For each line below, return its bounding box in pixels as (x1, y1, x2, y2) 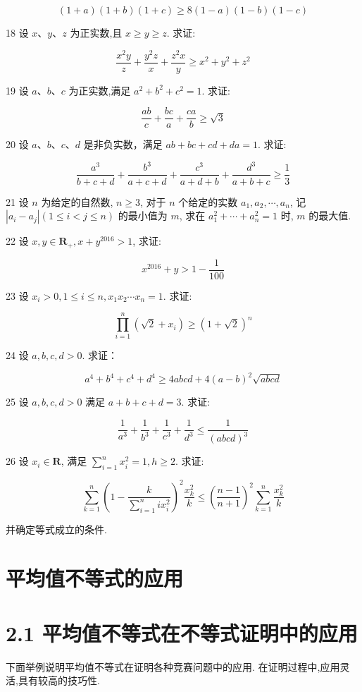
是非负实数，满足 (83, 137, 163, 152)
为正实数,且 (70, 25, 123, 40)
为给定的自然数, (41, 194, 113, 209)
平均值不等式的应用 (6, 563, 184, 592)
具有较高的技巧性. (18, 673, 100, 688)
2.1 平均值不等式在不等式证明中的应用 (6, 618, 358, 647)
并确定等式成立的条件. (6, 521, 107, 536)
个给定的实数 (178, 194, 238, 209)
